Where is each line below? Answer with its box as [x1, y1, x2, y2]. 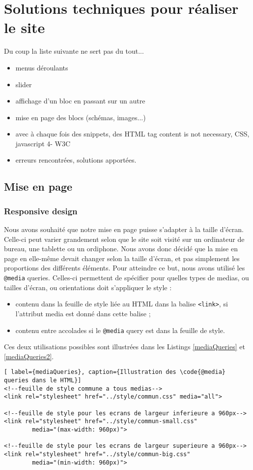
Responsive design [4, 204, 78, 217]
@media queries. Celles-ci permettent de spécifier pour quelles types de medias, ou [4, 272, 249, 283]
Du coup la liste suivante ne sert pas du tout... [4, 46, 144, 56]
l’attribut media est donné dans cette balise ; [15, 308, 151, 318]
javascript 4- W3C [15, 138, 71, 148]
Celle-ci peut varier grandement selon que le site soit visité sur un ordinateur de [4, 234, 245, 244]
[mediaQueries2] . [4, 351, 54, 361]
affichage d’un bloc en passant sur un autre [15, 96, 145, 106]
